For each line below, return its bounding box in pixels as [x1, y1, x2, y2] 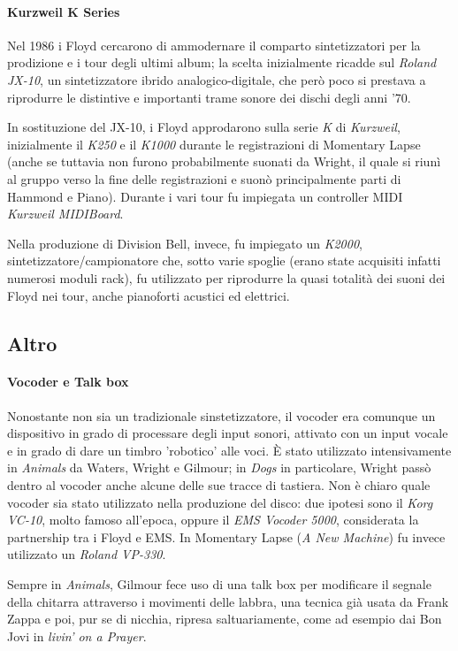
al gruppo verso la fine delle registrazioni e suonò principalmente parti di [7, 169, 401, 188]
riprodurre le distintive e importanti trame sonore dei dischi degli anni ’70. [7, 88, 411, 106]
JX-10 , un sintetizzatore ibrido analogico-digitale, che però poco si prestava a [7, 70, 426, 88]
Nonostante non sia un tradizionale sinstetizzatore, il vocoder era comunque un [7, 406, 436, 425]
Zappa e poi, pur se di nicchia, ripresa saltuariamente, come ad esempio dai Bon [7, 609, 442, 628]
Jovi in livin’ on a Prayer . [7, 626, 147, 645]
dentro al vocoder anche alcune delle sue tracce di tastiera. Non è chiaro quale [7, 476, 431, 494]
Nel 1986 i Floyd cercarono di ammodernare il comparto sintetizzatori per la [7, 35, 421, 54]
